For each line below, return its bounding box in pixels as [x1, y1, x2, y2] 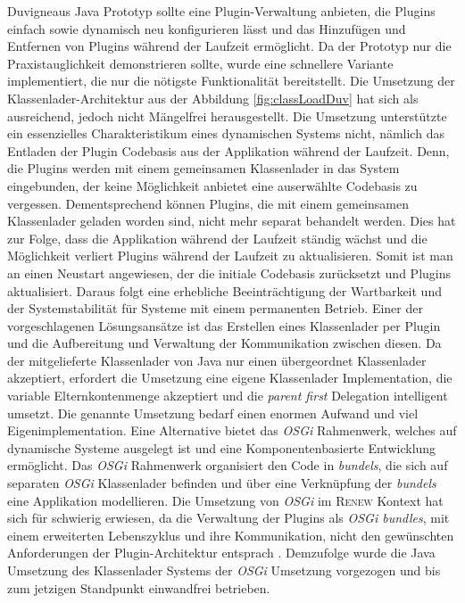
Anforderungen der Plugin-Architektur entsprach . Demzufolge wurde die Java [7, 543, 436, 562]
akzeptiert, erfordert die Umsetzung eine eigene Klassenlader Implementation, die [7, 368, 453, 387]
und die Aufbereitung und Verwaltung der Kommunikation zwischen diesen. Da [7, 334, 442, 352]
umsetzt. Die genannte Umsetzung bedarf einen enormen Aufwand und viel [7, 403, 419, 422]
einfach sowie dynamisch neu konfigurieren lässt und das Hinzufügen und [7, 19, 406, 37]
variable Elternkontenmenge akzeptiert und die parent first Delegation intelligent [7, 386, 448, 405]
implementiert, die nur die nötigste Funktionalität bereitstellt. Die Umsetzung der [7, 71, 455, 90]
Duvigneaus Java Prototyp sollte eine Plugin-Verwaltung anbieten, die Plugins [7, 2, 436, 20]
